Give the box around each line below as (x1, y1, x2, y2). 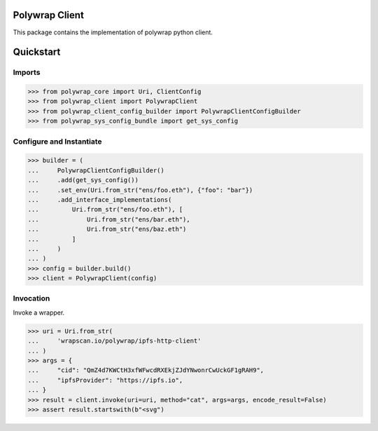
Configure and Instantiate (13, 137, 102, 146)
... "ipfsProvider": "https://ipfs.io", (27, 376, 183, 384)
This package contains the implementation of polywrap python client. (13, 28, 213, 36)
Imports (13, 67, 41, 77)
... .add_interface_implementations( (27, 196, 172, 203)
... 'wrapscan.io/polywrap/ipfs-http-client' (27, 337, 202, 345)
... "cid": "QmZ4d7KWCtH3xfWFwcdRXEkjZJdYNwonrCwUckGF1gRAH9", (27, 367, 265, 374)
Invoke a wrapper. (13, 308, 65, 317)
